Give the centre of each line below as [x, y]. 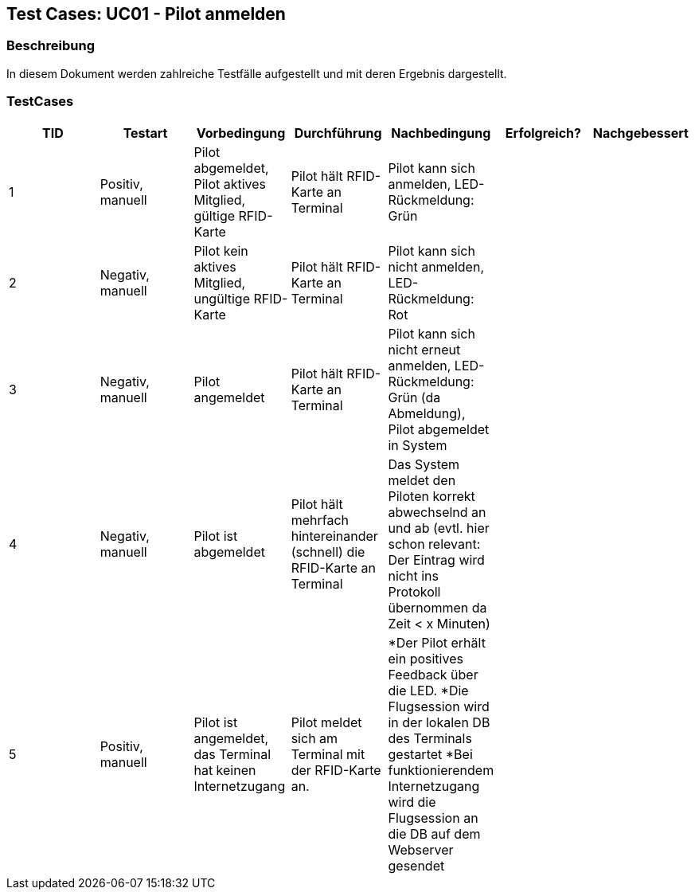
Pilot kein [221, 250]
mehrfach [320, 520]
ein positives [426, 658]
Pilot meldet [326, 722]
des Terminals [430, 738]
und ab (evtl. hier [439, 528]
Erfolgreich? [543, 133]
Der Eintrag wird [436, 560]
